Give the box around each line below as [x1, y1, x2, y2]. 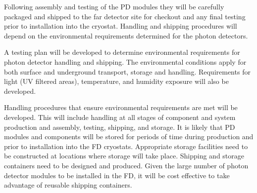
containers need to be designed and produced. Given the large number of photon [4, 160, 249, 170]
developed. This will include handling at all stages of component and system [4, 112, 236, 122]
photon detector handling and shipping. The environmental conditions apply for [4, 56, 247, 67]
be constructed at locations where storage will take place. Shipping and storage [4, 151, 245, 161]
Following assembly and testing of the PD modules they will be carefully [4, 1, 224, 11]
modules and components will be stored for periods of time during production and [4, 131, 254, 142]
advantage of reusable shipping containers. [4, 180, 132, 190]
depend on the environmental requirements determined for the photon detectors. [4, 30, 248, 40]
